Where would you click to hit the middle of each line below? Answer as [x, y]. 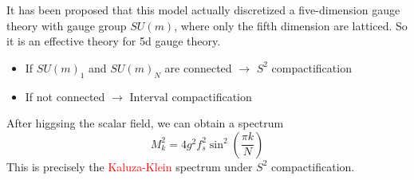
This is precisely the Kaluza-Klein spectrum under [130, 166]
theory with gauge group [67, 25]
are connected [198, 67]
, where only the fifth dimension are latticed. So [291, 25]
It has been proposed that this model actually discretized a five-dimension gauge [203, 10]
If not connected [65, 96]
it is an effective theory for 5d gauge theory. [114, 41]
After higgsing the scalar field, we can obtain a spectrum [145, 123]
